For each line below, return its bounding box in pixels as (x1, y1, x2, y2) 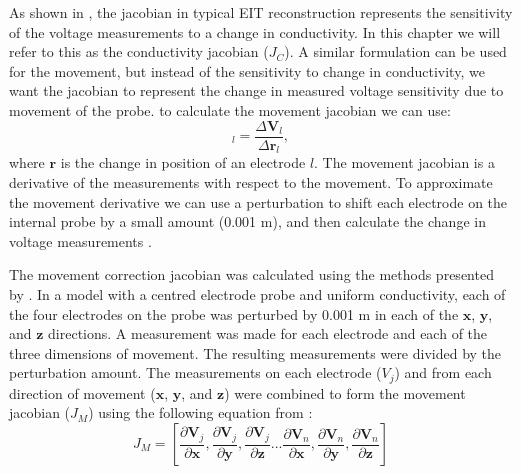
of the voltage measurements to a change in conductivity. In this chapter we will (9, 21, 501, 42)
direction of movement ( (9, 382, 156, 403)
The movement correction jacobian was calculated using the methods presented (9, 264, 494, 285)
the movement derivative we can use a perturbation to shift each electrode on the (9, 191, 508, 212)
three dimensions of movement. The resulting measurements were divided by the (9, 342, 502, 363)
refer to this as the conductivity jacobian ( (9, 41, 269, 62)
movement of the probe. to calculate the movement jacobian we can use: (9, 99, 451, 120)
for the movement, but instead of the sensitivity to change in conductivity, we (9, 60, 485, 81)
